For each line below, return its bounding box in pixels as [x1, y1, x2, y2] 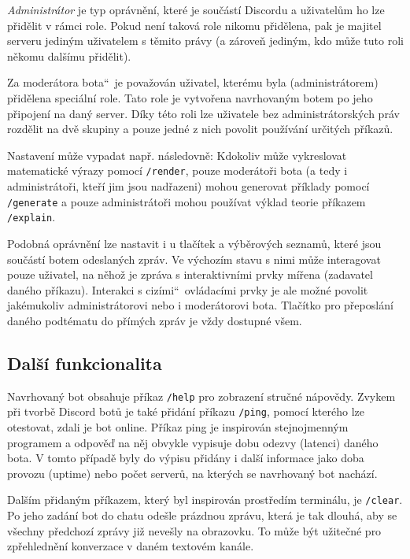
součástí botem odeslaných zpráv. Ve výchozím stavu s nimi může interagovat [7, 250, 381, 267]
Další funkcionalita [7, 350, 162, 375]
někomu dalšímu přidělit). [7, 47, 131, 64]
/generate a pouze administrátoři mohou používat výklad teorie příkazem [7, 193, 366, 209]
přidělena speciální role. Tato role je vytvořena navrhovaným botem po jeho [7, 89, 373, 106]
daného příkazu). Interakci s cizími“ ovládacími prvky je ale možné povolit [7, 281, 368, 298]
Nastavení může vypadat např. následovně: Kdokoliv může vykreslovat [7, 146, 347, 163]
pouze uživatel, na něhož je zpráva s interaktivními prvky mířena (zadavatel [7, 266, 373, 283]
